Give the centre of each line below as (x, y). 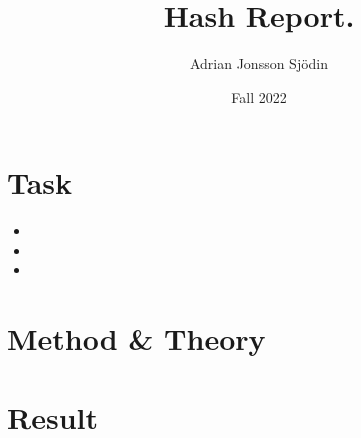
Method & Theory (136, 338)
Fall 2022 (259, 96)
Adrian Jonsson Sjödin (259, 63)
